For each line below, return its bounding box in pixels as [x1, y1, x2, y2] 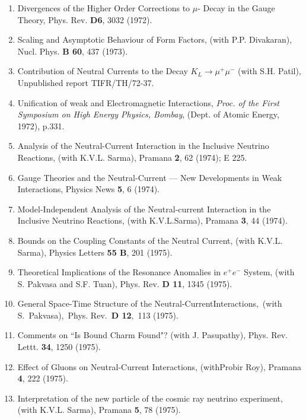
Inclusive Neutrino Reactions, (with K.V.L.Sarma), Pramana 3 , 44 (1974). [17, 214, 288, 227]
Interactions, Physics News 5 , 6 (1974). [17, 183, 160, 195]
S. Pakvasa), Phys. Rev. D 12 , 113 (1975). [17, 308, 179, 321]
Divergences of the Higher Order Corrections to [17, 2, 190, 14]
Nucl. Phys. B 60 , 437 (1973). [17, 44, 128, 57]
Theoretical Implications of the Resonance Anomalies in [17, 266, 221, 278]
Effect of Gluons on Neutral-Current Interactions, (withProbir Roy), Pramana [17, 360, 301, 373]
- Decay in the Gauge [197, 2, 275, 14]
